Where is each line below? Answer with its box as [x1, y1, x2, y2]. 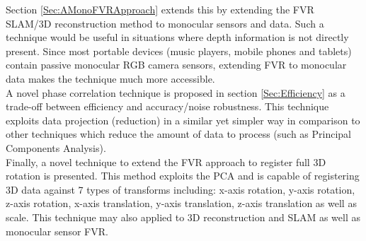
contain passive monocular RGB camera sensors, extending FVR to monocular [6, 57, 347, 72]
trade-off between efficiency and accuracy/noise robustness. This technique [6, 99, 329, 114]
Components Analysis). [6, 140, 106, 155]
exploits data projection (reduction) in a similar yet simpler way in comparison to [6, 112, 360, 127]
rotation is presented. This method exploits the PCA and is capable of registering [6, 168, 360, 183]
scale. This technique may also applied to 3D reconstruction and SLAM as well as [6, 209, 361, 224]
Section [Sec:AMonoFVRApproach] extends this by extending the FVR [6, 2, 314, 16]
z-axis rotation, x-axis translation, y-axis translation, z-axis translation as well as [6, 196, 357, 211]
